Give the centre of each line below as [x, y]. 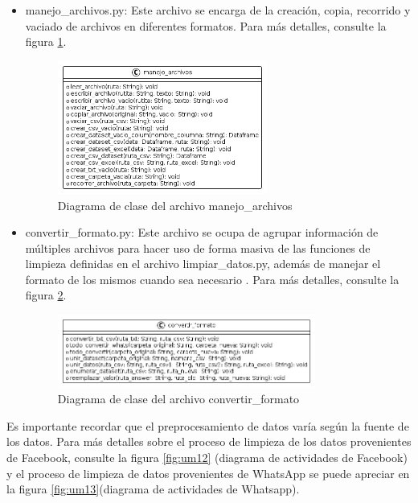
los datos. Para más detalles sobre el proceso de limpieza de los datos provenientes [209, 441]
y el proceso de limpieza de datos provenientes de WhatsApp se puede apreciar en [208, 473]
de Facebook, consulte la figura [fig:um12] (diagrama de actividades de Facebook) [207, 457]
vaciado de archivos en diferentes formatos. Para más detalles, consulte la [206, 25]
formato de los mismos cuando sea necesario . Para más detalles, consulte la [212, 279]
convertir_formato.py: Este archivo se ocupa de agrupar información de [202, 232]
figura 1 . [46, 41]
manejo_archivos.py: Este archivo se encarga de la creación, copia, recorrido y [218, 10]
